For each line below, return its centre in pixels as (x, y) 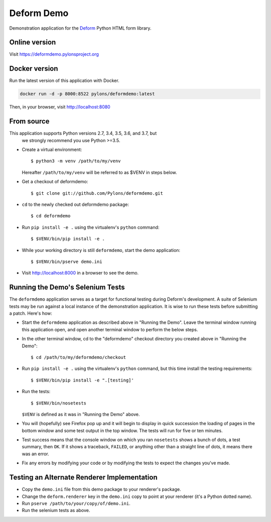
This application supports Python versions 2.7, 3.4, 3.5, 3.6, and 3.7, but (83, 134)
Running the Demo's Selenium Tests (67, 287)
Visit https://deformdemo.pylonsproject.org (54, 54)
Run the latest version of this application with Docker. (64, 81)
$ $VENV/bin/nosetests (59, 403)
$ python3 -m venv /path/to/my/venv (76, 161)
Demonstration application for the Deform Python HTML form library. (80, 28)
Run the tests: (36, 391)
